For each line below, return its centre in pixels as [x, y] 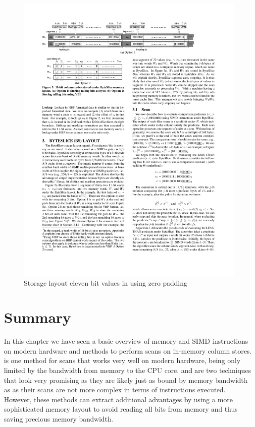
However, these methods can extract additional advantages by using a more [118, 399]
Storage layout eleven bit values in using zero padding [106, 283]
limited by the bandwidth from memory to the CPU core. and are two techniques [127, 370]
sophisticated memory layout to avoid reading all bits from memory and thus [121, 409]
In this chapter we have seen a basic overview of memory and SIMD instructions [126, 341]
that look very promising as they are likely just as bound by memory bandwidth [126, 380]
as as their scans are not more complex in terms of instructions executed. [115, 390]
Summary [38, 317]
